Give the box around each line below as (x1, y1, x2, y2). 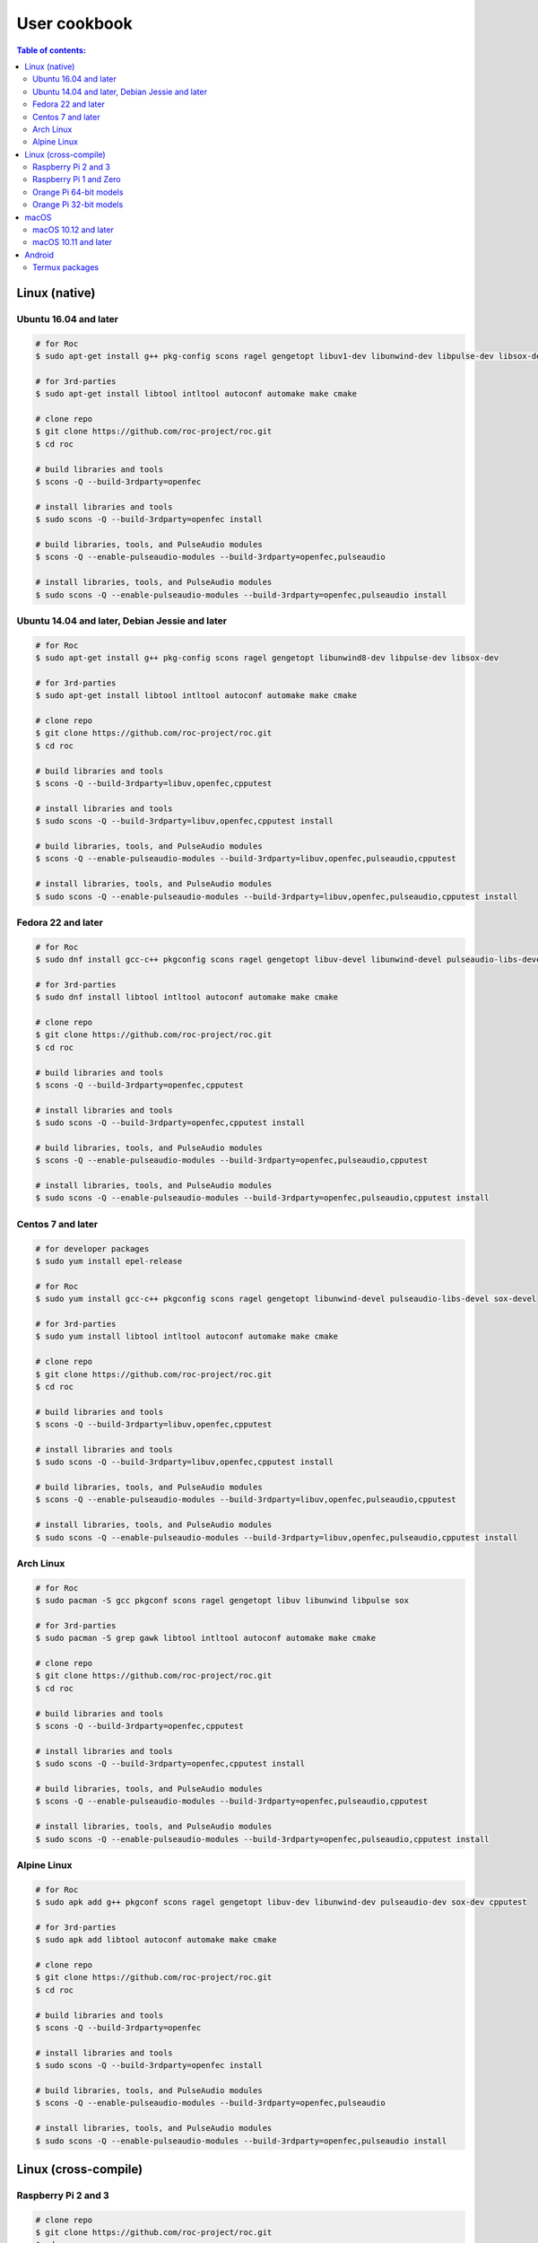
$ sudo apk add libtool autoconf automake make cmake (35, 1934, 277, 1945)
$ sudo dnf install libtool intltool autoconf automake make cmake (35, 992, 339, 1002)
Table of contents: (16, 45, 87, 56)
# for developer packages (35, 1244, 150, 1253)
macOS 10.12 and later (32, 224, 114, 235)
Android (24, 249, 54, 260)
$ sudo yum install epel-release (35, 1256, 183, 1266)
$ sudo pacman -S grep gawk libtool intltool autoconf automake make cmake (35, 1633, 377, 1644)
